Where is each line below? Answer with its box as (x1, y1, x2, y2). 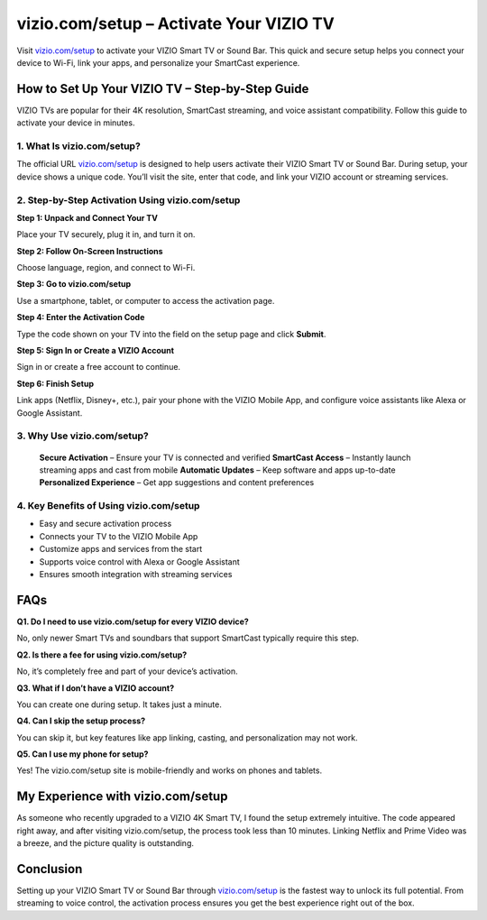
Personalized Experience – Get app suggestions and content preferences (39, 477, 315, 488)
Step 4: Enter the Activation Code (16, 312, 145, 323)
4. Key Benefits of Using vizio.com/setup (16, 500, 200, 512)
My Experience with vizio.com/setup (16, 789, 228, 805)
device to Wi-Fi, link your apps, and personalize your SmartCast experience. (16, 57, 300, 68)
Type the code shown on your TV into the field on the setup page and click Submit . (16, 328, 326, 339)
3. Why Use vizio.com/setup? (16, 429, 149, 442)
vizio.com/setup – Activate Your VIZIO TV (16, 14, 335, 33)
